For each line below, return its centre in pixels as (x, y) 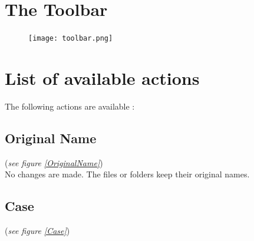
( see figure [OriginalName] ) (54, 162)
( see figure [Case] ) (37, 231)
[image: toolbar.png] (71, 39)
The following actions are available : (70, 106)
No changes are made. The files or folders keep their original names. (127, 174)
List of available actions (102, 77)
